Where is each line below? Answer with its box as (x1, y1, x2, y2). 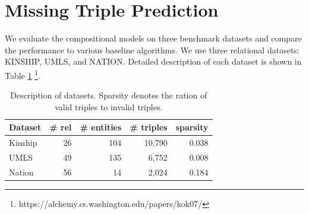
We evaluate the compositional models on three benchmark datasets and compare (5, 32, 302, 44)
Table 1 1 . (5, 67, 40, 81)
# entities (80, 121, 122, 133)
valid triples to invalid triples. (55, 100, 163, 113)
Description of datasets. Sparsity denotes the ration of (10, 89, 207, 101)
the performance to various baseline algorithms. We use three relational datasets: (5, 43, 299, 56)
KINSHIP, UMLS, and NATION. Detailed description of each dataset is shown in (5, 55, 302, 68)
